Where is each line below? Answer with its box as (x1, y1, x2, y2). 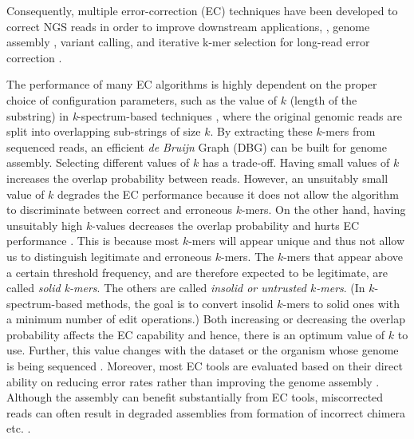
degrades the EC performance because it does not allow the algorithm (57, 185, 400, 202)
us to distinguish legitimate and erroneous (6, 247, 212, 264)
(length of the (290, 91, 357, 108)
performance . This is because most (6, 232, 179, 249)
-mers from (321, 123, 376, 140)
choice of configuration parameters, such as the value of (6, 91, 278, 108)
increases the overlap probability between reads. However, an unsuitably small (6, 169, 388, 186)
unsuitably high (6, 216, 83, 233)
